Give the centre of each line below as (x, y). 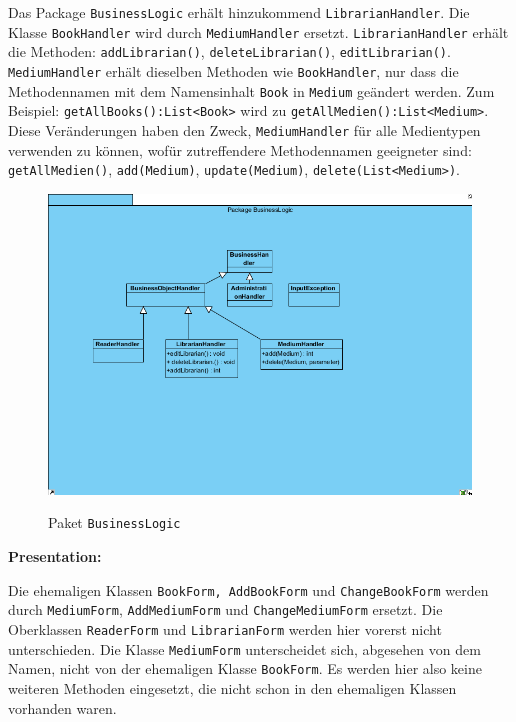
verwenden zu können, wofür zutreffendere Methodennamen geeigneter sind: (240, 149)
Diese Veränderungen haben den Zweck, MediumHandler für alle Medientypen (244, 129)
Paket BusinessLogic (114, 522)
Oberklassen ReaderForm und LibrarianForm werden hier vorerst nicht (225, 628)
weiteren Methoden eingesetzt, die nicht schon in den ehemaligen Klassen (232, 687)
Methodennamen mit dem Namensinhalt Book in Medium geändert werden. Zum (251, 90)
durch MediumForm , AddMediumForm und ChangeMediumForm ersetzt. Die (225, 609)
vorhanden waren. (62, 707)
